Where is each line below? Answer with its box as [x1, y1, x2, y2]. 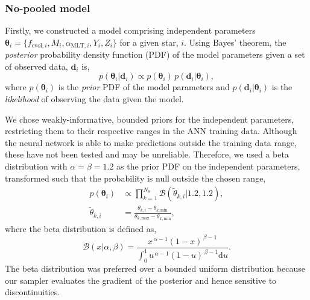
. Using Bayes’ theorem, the [184, 35, 286, 48]
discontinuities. [5, 286, 60, 298]
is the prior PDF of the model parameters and [58, 81, 230, 93]
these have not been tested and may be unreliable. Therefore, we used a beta [5, 148, 289, 161]
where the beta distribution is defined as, [5, 222, 157, 234]
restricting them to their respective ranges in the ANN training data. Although [5, 124, 297, 137]
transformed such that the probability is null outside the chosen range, [5, 171, 266, 184]
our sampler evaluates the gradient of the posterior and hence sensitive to [5, 274, 277, 286]
